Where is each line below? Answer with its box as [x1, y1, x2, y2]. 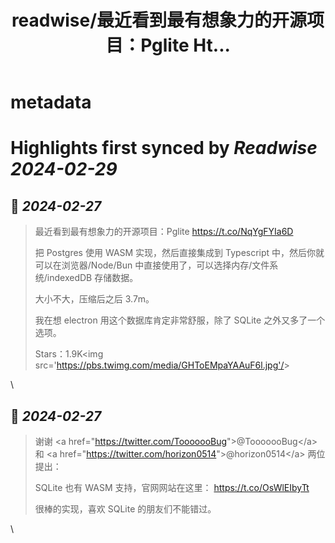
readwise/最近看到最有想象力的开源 [11, 9, 308, 32]
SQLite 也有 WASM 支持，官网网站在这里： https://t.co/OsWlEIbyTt [34, 482, 310, 493]
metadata [10, 91, 92, 114]
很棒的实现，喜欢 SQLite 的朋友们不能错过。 [34, 503, 217, 515]
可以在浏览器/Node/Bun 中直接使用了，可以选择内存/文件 [34, 259, 270, 271]
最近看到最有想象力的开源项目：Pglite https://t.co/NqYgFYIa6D [34, 226, 294, 238]
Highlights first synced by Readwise [10, 137, 318, 160]
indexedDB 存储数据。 [46, 272, 139, 284]
